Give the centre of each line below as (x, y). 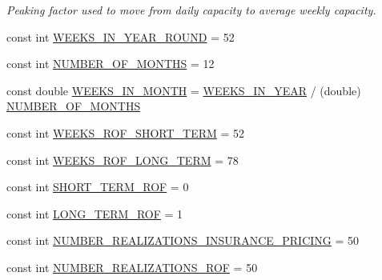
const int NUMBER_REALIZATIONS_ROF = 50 (132, 267)
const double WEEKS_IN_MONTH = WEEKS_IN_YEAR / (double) (184, 90)
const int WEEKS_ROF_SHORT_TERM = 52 (126, 132)
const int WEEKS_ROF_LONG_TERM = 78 (123, 160)
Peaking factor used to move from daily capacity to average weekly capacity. (191, 10)
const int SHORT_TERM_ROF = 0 (98, 187)
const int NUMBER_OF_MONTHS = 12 (111, 64)
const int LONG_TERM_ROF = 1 (95, 213)
